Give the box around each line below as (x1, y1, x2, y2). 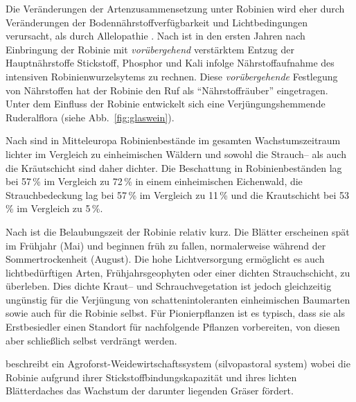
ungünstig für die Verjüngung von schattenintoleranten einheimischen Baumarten (6, 292, 350, 306)
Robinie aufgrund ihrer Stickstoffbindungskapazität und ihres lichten (6, 369, 297, 384)
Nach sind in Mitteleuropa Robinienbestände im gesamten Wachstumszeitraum (6, 133, 341, 148)
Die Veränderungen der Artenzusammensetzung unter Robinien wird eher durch (6, 1, 345, 15)
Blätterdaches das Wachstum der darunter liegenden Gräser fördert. (6, 383, 294, 398)
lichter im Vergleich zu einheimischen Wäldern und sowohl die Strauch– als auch (6, 146, 346, 161)
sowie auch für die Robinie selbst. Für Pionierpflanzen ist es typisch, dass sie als (6, 306, 345, 320)
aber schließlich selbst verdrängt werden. (6, 333, 177, 347)
